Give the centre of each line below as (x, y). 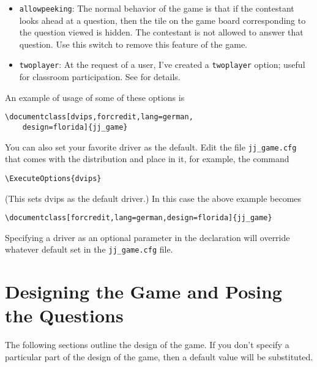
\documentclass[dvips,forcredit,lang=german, (99, 117)
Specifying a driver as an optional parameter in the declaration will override (147, 237)
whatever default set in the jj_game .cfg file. (89, 249)
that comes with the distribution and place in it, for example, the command (147, 159)
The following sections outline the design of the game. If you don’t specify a (147, 345)
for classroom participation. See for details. (100, 77)
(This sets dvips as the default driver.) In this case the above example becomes (153, 198)
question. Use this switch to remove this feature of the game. (133, 44)
